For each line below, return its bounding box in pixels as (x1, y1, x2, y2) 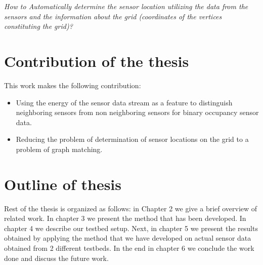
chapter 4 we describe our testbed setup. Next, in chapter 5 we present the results (4, 222, 258, 233)
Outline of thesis (4, 173, 122, 194)
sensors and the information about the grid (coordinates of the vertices (4, 11, 222, 21)
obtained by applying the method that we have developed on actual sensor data (4, 233, 251, 243)
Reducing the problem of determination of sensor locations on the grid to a (16, 134, 249, 144)
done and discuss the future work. (4, 252, 109, 263)
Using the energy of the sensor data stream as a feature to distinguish (16, 97, 233, 107)
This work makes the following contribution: (4, 80, 141, 90)
